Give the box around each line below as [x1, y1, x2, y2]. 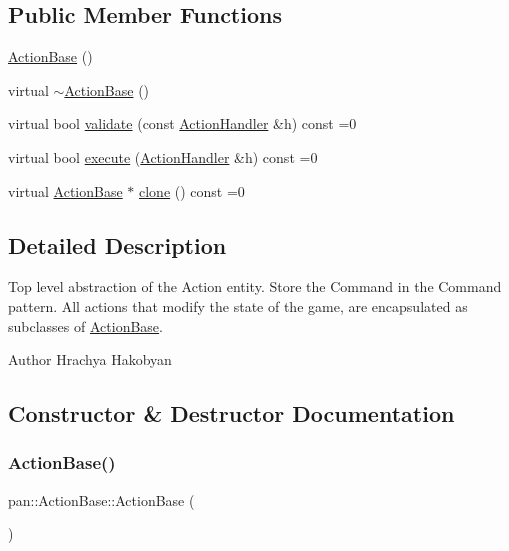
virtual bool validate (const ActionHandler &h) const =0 [8, 113, 357, 134]
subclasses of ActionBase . [8, 315, 163, 336]
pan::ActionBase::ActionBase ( [8, 489, 195, 510]
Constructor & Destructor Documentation [8, 398, 455, 429]
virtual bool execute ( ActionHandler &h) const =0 [8, 146, 318, 167]
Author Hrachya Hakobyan [8, 349, 172, 370]
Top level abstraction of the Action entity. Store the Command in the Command [8, 276, 502, 297]
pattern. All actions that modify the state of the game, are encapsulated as [8, 295, 468, 316]
